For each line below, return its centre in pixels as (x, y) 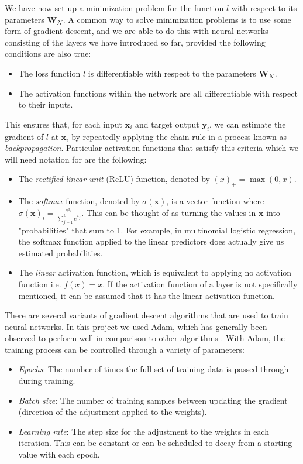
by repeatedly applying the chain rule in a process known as (179, 136)
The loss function (49, 73)
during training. (47, 381)
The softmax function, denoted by (79, 201)
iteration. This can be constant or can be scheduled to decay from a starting (155, 443)
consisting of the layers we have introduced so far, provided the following (135, 42)
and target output (167, 124)
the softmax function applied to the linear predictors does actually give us (151, 241)
